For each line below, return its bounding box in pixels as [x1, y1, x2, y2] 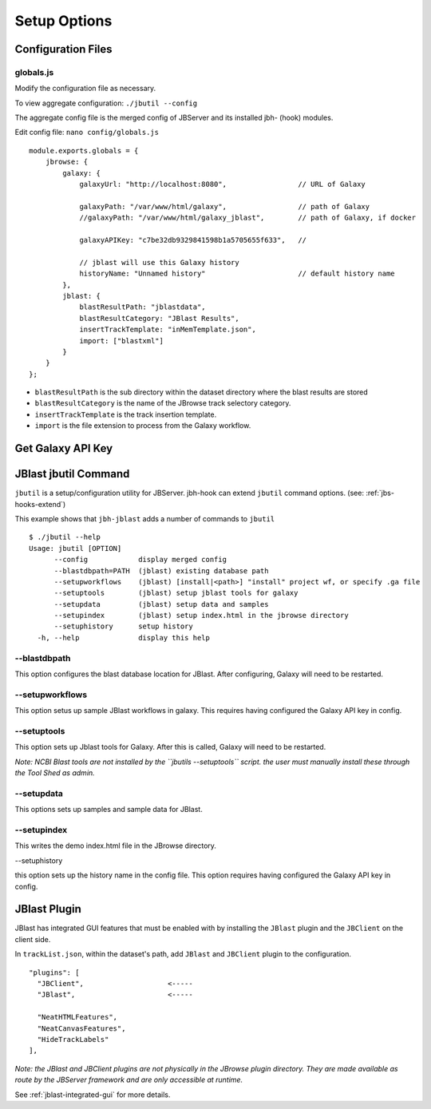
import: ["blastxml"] [79, 336, 164, 345]
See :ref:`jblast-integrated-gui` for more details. [14, 1090, 171, 1099]
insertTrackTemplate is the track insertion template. [34, 410, 217, 419]
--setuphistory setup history [53, 622, 193, 631]
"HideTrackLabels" [37, 1035, 109, 1044]
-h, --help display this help [37, 633, 211, 642]
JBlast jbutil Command [14, 467, 130, 481]
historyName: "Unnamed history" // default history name [79, 269, 395, 279]
